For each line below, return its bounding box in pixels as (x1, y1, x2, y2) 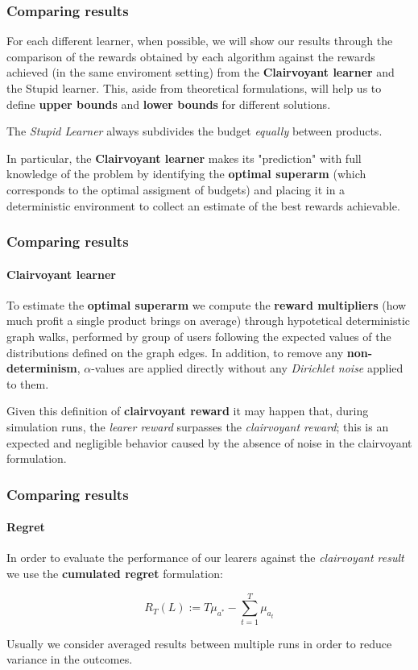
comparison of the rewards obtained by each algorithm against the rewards (6, 48, 375, 65)
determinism (6, 360, 77, 377)
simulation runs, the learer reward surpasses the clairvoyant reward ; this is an (6, 418, 389, 435)
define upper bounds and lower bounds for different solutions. (6, 95, 331, 112)
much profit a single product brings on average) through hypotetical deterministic (6, 312, 411, 329)
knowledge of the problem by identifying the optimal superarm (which (6, 165, 366, 182)
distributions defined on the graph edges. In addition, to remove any (6, 343, 344, 360)
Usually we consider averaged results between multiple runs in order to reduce (6, 635, 392, 651)
